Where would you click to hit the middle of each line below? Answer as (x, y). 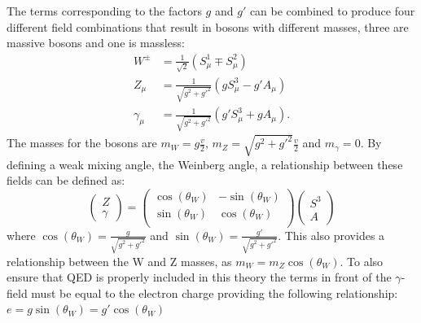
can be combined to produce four (332, 11)
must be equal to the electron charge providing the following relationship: (215, 292)
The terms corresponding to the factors (104, 11)
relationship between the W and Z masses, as (119, 261)
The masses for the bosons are (82, 143)
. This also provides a (331, 235)
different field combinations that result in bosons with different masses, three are (208, 26)
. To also (362, 261)
